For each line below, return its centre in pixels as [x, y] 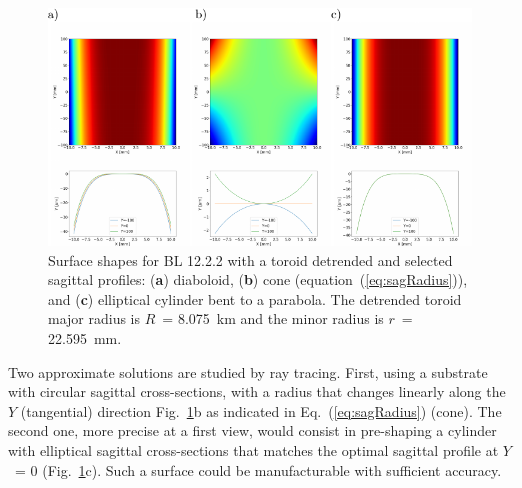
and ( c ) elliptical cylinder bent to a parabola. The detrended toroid [255, 298]
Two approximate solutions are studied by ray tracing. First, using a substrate [248, 371]
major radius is [94, 318]
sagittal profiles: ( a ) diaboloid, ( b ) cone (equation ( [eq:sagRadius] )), [258, 279]
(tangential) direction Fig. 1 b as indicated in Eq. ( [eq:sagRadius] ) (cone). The [261, 410]
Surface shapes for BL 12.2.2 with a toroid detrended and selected [250, 259]
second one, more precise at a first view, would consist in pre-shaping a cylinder [252, 430]
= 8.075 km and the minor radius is [273, 318]
